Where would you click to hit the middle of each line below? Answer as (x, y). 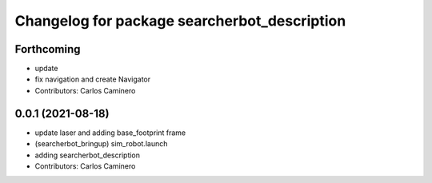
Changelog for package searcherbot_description (180, 21)
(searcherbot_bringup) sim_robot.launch (101, 144)
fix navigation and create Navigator (93, 79)
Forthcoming (48, 49)
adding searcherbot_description (87, 155)
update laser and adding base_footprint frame (110, 133)
